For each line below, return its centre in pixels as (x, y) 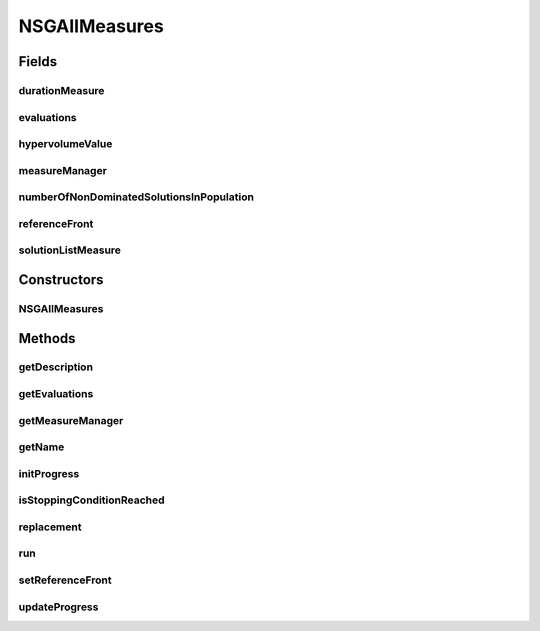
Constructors (61, 279)
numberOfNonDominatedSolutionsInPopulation (136, 197)
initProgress (49, 473)
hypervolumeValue (65, 144)
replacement (50, 527)
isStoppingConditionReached (91, 500)
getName (41, 447)
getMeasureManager (71, 420)
